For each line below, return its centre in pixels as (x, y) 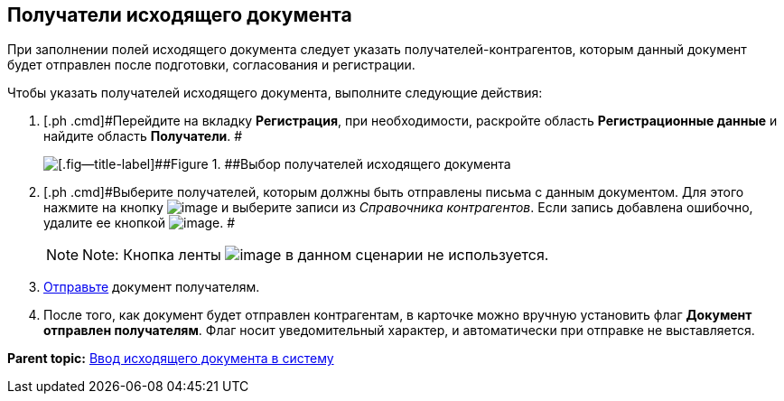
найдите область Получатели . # (143, 136)
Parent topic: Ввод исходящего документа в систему (171, 359)
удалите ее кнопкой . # (140, 223)
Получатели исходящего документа (180, 15)
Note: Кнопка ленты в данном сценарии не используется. (316, 255)
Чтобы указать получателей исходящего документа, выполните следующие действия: (275, 93)
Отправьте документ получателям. (152, 287)
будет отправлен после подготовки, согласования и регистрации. (211, 65)
